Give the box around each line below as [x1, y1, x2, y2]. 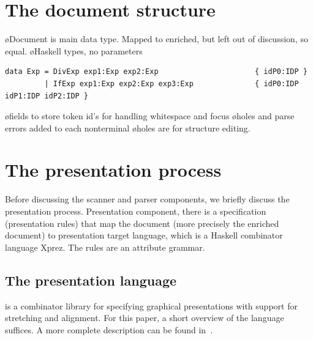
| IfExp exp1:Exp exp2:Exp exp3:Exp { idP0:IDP [44, 79, 299, 88]
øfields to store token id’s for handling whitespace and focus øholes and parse [5, 109, 295, 122]
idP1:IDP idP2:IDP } [5, 91, 89, 100]
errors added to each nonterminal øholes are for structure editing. [5, 121, 251, 134]
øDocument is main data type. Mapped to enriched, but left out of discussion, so [5, 32, 308, 45]
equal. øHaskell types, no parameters [5, 44, 143, 57]
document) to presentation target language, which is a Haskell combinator [5, 229, 283, 242]
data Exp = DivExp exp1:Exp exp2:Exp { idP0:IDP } [5, 67, 307, 76]
